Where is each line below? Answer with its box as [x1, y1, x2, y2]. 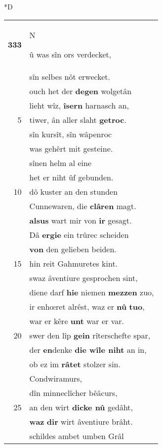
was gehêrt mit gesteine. [29, 142, 113, 154]
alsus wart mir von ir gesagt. [29, 214, 132, 226]
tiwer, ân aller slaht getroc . [29, 113, 126, 125]
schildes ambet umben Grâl [29, 430, 124, 442]
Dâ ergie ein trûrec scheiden [29, 228, 129, 240]
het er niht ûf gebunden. [29, 171, 114, 183]
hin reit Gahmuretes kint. [29, 257, 118, 269]
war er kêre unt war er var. [29, 315, 124, 327]
